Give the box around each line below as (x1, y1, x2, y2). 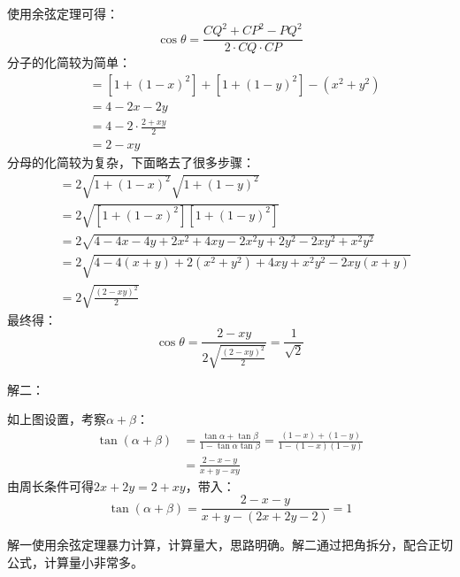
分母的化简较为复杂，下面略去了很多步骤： (7, 153, 255, 172)
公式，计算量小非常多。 (7, 552, 143, 571)
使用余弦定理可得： (7, 4, 119, 22)
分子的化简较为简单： (7, 53, 131, 72)
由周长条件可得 (7, 476, 94, 495)
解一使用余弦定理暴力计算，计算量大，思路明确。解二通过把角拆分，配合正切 (7, 535, 453, 554)
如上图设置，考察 (7, 410, 106, 428)
